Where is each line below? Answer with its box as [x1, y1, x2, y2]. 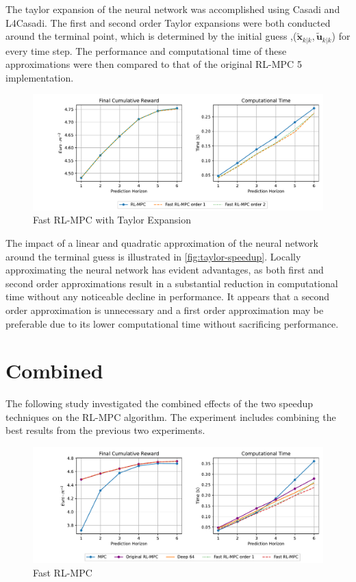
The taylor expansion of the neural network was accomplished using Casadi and [5, 2, 340, 16]
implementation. [5, 70, 74, 84]
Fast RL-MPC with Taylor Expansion [33, 213, 192, 227]
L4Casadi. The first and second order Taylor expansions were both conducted [5, 15, 331, 29]
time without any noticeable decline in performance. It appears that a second [5, 289, 330, 304]
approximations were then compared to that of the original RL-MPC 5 [5, 57, 302, 71]
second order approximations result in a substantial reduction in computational [5, 276, 338, 290]
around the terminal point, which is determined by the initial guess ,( [5, 29, 297, 43]
